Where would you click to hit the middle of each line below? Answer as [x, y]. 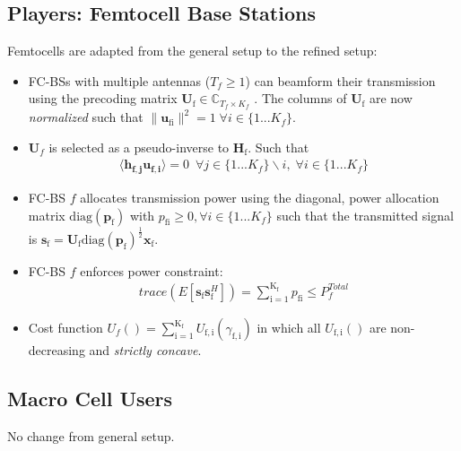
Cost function [65, 327]
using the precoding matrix [103, 98]
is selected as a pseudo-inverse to [139, 147]
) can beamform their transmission [340, 80]
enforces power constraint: [152, 270]
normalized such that [86, 117]
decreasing [57, 350]
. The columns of [300, 98]
